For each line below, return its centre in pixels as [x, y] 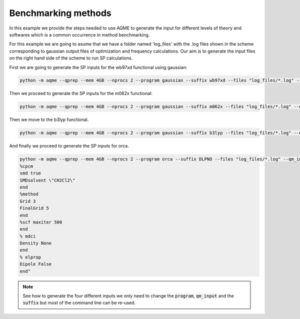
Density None [36, 243]
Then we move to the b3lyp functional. [49, 119]
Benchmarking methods [60, 13]
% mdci [28, 236]
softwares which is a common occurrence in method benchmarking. [79, 34]
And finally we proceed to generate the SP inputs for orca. [69, 146]
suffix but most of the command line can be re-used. [79, 303]
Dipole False [36, 264]
